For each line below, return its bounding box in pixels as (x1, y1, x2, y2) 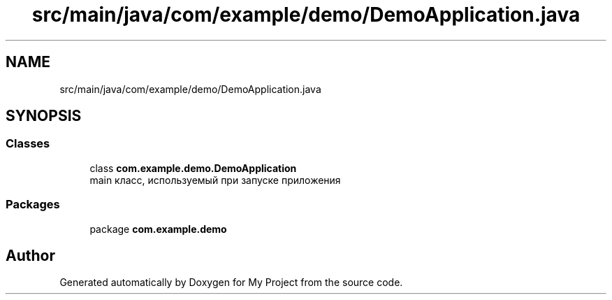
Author (6, 246, 55, 264)
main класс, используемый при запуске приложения (89, 173, 341, 186)
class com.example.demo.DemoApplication (89, 162, 297, 174)
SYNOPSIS (6, 107, 82, 125)
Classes (6, 136, 50, 151)
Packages (6, 197, 60, 212)
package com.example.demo (89, 222, 227, 235)
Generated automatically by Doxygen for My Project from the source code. (59, 276, 403, 289)
